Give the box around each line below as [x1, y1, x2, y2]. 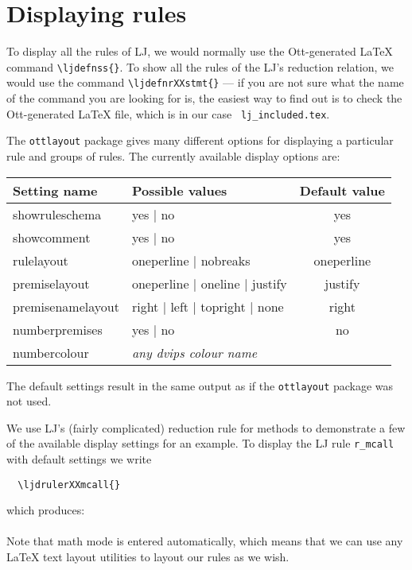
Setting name [13, 180, 98, 200]
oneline [200, 273, 240, 293]
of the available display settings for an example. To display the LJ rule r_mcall [6, 435, 395, 452]
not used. [6, 393, 52, 409]
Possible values [131, 180, 227, 200]
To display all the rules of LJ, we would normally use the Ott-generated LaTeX [6, 43, 393, 60]
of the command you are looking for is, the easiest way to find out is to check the [6, 90, 402, 107]
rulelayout [13, 250, 68, 269]
